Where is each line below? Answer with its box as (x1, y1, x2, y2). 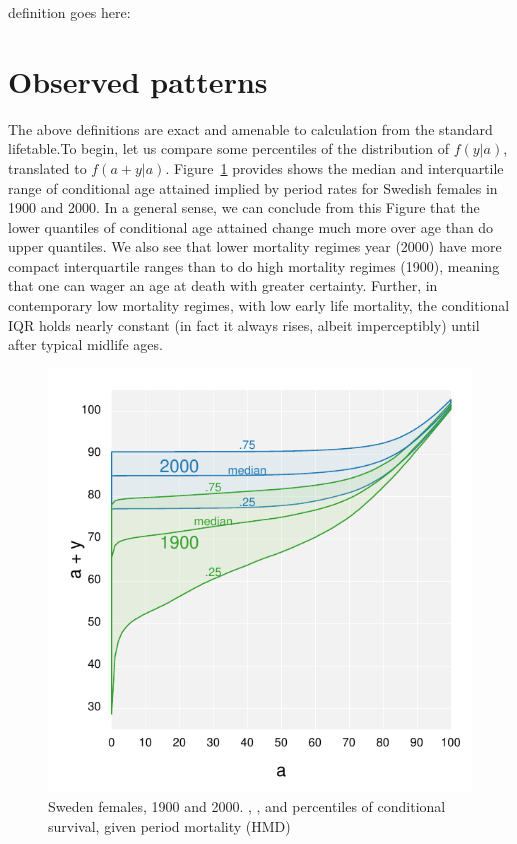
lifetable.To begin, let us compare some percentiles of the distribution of (8, 138, 450, 159)
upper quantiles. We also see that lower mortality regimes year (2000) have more (8, 236, 502, 257)
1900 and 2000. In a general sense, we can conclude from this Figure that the (8, 197, 480, 218)
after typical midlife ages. (8, 334, 163, 355)
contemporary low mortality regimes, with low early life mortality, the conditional (8, 295, 510, 316)
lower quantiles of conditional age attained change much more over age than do (8, 216, 494, 237)
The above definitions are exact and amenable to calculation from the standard (8, 118, 493, 139)
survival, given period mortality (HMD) (48, 816, 291, 837)
